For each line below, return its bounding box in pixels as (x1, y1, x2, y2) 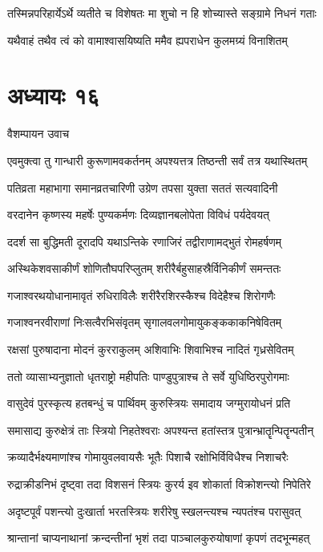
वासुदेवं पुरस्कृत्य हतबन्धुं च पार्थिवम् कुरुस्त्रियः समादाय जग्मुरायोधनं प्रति (7, 395, 291, 412)
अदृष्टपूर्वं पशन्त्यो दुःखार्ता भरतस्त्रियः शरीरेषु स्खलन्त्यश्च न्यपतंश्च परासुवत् (7, 502, 301, 519)
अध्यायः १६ (7, 79, 100, 112)
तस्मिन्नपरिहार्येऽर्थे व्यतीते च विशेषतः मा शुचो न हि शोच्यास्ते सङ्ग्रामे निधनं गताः (7, 5, 317, 21)
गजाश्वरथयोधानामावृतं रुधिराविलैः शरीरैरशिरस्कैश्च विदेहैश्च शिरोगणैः (7, 286, 276, 303)
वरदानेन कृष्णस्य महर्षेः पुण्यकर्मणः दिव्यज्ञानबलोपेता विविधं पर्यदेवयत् (7, 206, 269, 223)
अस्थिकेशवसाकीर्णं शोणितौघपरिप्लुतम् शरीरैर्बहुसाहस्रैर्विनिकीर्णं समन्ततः (7, 260, 281, 277)
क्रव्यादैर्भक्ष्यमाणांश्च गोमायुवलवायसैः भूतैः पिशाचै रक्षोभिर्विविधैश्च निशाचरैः (7, 448, 289, 465)
